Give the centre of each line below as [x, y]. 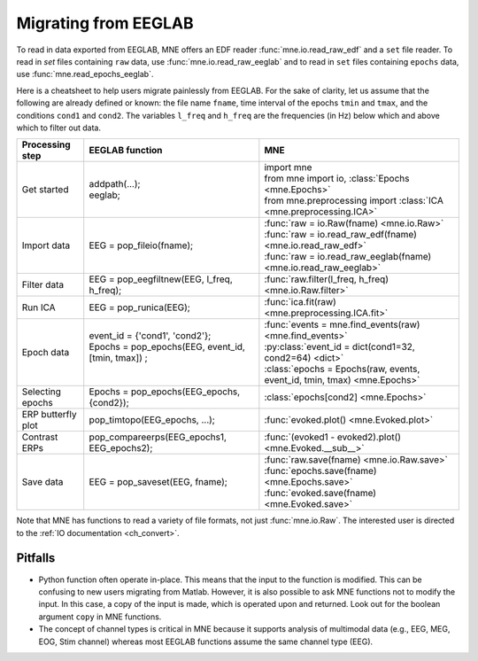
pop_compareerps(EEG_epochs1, [158, 437]
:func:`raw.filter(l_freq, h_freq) [327, 279]
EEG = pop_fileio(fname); [141, 245]
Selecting [42, 392]
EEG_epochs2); [121, 448]
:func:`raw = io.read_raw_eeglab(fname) [348, 257]
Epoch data [46, 353]
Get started [45, 190]
